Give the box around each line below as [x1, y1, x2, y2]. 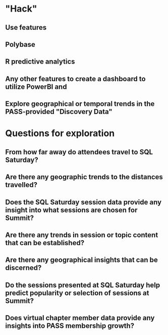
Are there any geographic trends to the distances [5, 173, 163, 182]
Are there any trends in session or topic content [5, 231, 158, 239]
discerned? [5, 263, 42, 272]
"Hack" [5, 3, 37, 15]
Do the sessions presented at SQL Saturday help [5, 281, 160, 289]
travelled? [5, 181, 38, 189]
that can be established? [5, 238, 85, 247]
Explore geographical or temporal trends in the [5, 99, 155, 108]
